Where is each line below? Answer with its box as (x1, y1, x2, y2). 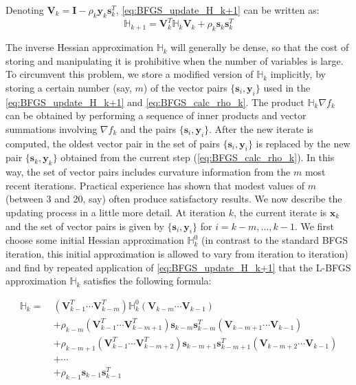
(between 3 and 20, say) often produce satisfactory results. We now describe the (5, 191, 342, 206)
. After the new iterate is (209, 121, 313, 136)
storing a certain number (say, (5, 80, 132, 94)
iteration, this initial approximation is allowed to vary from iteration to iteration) (5, 247, 348, 261)
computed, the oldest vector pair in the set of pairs (5, 136, 220, 150)
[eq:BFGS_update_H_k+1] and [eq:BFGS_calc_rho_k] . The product (5, 94, 304, 109)
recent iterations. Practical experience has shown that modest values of (5, 178, 305, 192)
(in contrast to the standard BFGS (201, 233, 348, 247)
